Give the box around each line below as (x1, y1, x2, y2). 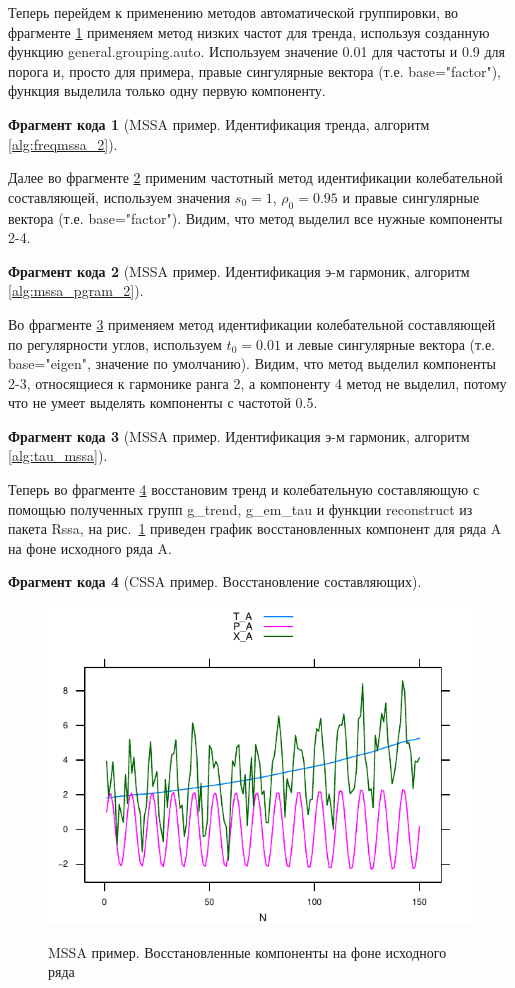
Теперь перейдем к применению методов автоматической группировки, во (8, 2, 459, 22)
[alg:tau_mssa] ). (8, 445, 108, 466)
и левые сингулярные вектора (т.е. (285, 333, 496, 354)
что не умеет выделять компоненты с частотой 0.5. (8, 392, 318, 413)
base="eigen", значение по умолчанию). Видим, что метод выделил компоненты (8, 353, 496, 374)
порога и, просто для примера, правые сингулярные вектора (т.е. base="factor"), (8, 60, 502, 81)
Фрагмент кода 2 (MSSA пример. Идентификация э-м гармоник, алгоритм (8, 260, 470, 281)
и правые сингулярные (342, 186, 480, 207)
